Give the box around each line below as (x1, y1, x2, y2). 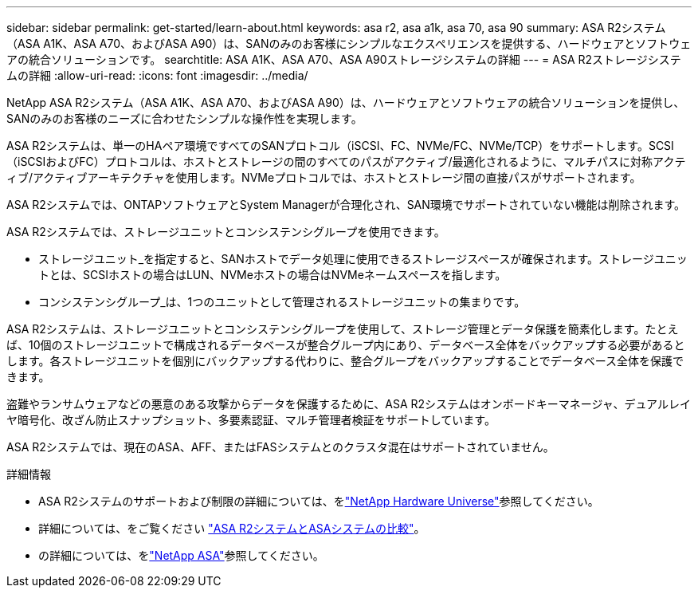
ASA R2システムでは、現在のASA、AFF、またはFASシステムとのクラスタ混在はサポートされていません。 (6, 440, 555, 454)
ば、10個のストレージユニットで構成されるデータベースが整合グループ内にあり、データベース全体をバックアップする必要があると (6, 338, 685, 352)
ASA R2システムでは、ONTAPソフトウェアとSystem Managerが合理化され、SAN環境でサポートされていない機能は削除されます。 (6, 198, 686, 211)
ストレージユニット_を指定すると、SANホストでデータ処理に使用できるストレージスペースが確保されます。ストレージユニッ (38, 252, 688, 266)
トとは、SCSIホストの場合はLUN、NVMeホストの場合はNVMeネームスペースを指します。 (38, 268, 507, 281)
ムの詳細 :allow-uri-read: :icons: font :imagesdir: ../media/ (6, 69, 308, 82)
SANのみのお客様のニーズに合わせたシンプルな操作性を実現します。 (6, 112, 363, 125)
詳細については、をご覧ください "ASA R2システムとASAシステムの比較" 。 (38, 521, 425, 535)
